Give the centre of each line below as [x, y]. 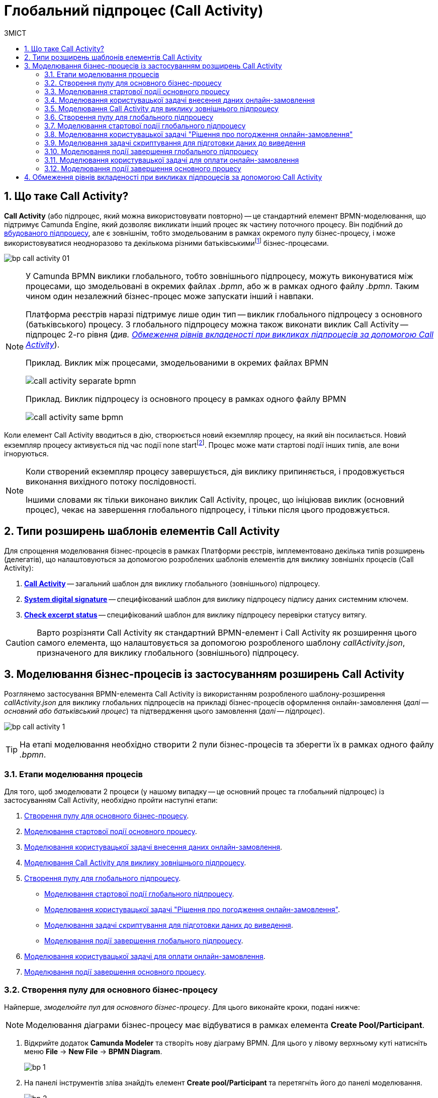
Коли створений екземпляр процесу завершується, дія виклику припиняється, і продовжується [215, 471]
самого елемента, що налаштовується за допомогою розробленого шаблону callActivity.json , [221, 642]
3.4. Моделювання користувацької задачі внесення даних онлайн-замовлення [180, 100]
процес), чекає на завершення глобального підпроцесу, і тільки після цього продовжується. [208, 509]
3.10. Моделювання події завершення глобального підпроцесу [151, 151]
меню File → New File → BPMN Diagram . [93, 1052]
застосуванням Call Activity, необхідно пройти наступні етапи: [111, 800]
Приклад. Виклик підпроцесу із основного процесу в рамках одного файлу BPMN [186, 399]
